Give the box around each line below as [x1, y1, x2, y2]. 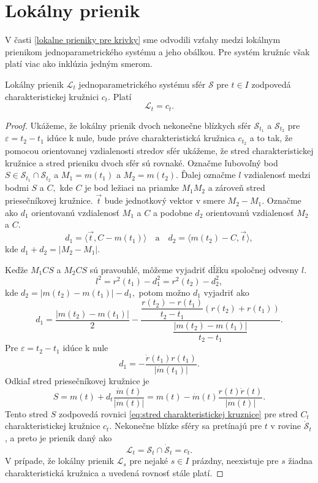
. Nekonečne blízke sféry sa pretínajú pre [109, 419, 262, 432]
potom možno [138, 285, 191, 298]
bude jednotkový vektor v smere [104, 194, 225, 207]
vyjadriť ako [203, 285, 249, 298]
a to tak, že [249, 131, 293, 144]
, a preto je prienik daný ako [5, 431, 112, 444]
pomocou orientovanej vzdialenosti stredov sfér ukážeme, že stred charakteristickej [5, 144, 314, 157]
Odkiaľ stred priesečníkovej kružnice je [5, 374, 150, 387]
